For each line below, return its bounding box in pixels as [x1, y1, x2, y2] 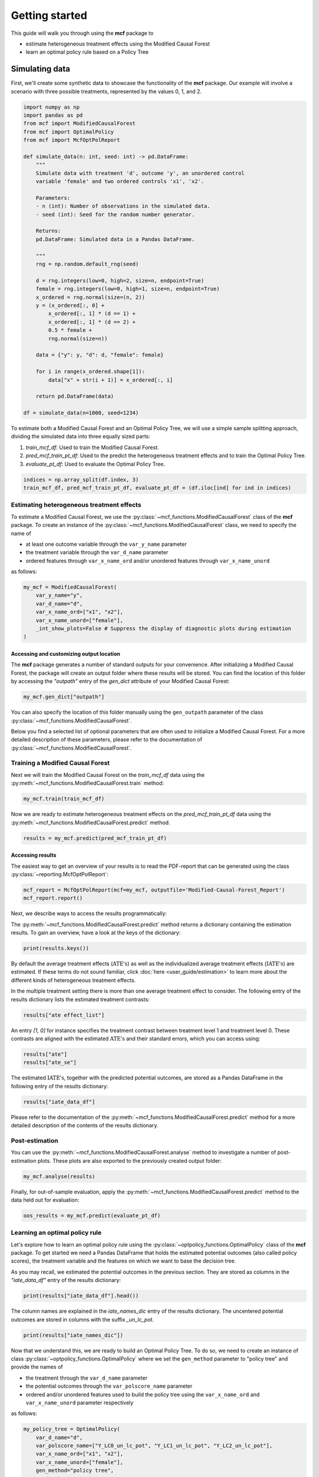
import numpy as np [23, 103, 80, 110]
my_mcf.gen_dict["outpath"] [23, 694, 105, 700]
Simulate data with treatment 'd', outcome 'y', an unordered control [35, 170, 245, 177]
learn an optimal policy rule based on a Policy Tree [25, 48, 149, 56]
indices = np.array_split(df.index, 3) [23, 476, 139, 483]
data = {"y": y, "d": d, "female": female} [35, 352, 164, 359]
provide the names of [11, 1364, 63, 1371]
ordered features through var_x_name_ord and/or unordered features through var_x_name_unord [25, 557, 270, 564]
